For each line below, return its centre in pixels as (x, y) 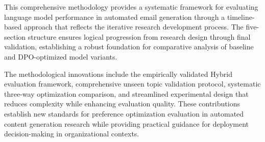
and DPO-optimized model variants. (61, 56)
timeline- (241, 17)
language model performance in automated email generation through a (115, 17)
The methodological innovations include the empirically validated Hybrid (118, 74)
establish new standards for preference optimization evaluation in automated (124, 113)
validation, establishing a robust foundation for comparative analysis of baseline (129, 47)
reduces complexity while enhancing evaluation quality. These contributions (122, 104)
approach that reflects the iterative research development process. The (134, 27)
